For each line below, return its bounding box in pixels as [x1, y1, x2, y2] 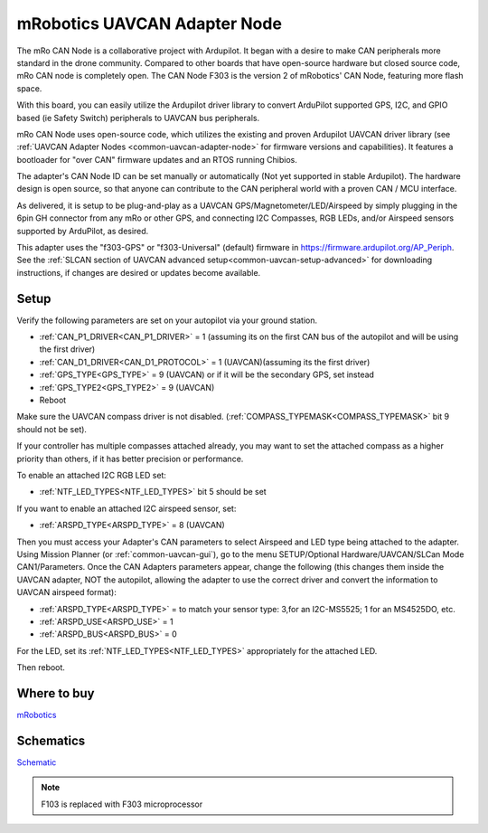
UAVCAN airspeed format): [16, 587, 117, 598]
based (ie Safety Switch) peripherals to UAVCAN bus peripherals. [16, 112, 260, 123]
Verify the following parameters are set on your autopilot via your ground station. [16, 315, 318, 326]
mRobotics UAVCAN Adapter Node [16, 14, 282, 33]
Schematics [16, 733, 86, 748]
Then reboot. [16, 662, 65, 673]
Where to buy [16, 686, 95, 701]
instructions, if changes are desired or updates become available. [16, 267, 261, 278]
